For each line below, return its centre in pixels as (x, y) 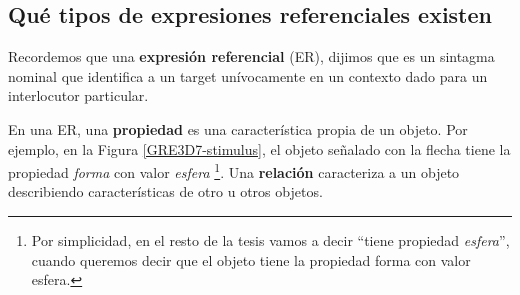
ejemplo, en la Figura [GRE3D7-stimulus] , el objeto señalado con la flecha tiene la (259, 148)
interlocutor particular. (78, 95)
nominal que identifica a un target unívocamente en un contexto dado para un (248, 75)
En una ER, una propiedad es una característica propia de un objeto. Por (238, 128)
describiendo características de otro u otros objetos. (165, 191)
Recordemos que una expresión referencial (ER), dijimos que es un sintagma (251, 56)
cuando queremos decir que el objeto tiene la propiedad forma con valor (251, 259)
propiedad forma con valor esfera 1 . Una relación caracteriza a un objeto (234, 170)
